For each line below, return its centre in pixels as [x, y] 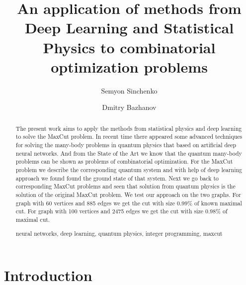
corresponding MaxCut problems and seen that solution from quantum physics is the [125, 186]
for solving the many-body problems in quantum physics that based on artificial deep [126, 144]
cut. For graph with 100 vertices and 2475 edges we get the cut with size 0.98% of [122, 211]
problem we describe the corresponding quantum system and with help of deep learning [129, 169]
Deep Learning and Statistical [129, 28]
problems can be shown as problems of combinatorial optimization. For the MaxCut [124, 161]
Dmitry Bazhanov [129, 107]
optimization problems [129, 66]
